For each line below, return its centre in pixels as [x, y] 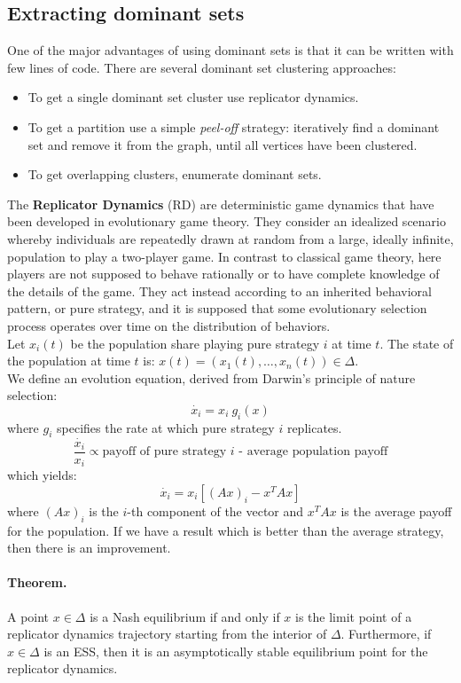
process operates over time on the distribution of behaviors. [169, 325]
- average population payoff [313, 452]
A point [28, 616]
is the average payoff [396, 510]
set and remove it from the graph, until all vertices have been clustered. [223, 144]
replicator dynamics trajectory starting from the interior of [167, 634]
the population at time [69, 361]
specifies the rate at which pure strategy [166, 427]
